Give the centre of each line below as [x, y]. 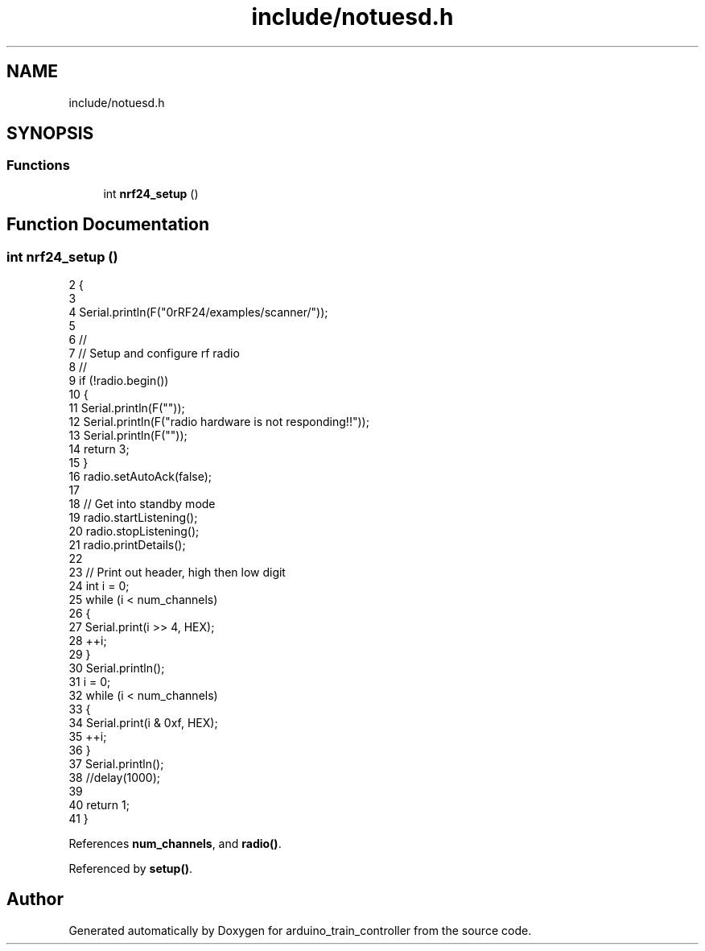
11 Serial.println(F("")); [127, 408]
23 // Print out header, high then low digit [177, 573]
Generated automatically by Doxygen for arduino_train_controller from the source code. [300, 930]
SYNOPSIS [50, 134]
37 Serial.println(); [116, 764]
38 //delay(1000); [115, 778]
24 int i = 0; [99, 586]
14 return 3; [99, 449]
